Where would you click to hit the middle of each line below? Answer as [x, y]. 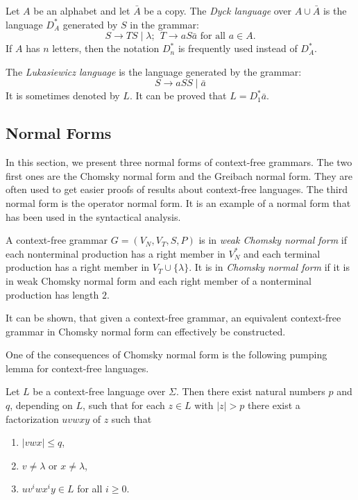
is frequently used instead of [238, 48]
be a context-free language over [99, 391]
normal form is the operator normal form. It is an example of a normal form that [178, 202]
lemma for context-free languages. [77, 368]
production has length [52, 294]
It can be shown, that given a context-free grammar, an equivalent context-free [173, 318]
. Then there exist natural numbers [250, 391]
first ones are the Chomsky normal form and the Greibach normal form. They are [179, 175]
